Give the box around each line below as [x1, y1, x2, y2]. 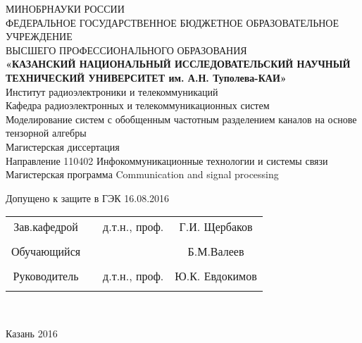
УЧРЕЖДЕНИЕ [6, 29, 73, 44]
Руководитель [13, 268, 79, 285]
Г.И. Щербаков [179, 218, 253, 235]
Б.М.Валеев [187, 243, 244, 260]
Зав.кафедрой [13, 218, 78, 235]
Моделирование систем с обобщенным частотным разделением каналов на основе [6, 111, 357, 126]
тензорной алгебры [6, 125, 87, 140]
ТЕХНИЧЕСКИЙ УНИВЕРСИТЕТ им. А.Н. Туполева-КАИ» [6, 70, 287, 85]
